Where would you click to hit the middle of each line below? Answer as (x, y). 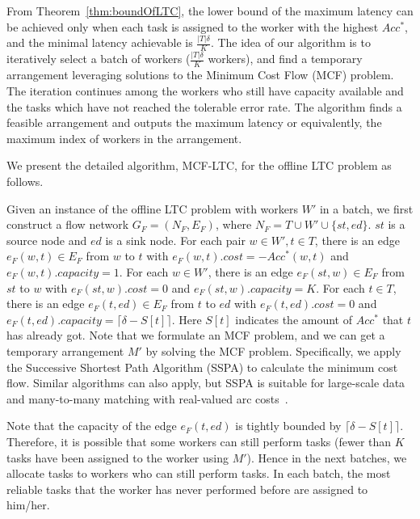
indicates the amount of (294, 319)
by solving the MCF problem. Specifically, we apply (273, 350)
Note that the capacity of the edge (92, 426)
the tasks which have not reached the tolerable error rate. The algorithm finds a (204, 106)
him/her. (28, 505)
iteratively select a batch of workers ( (99, 59)
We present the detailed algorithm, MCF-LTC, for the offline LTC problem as (199, 165)
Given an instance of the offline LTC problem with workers (153, 208)
